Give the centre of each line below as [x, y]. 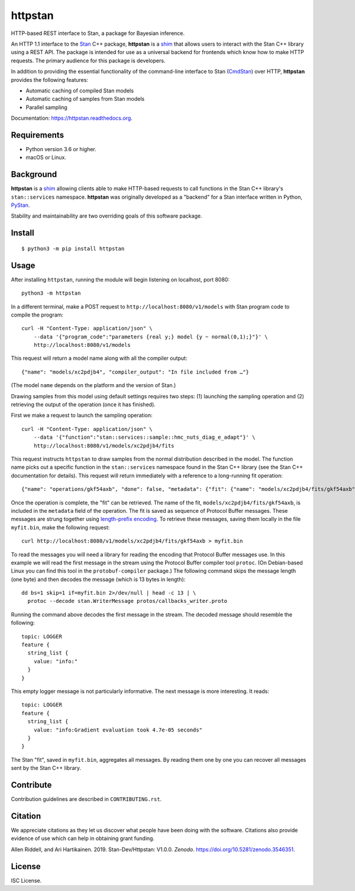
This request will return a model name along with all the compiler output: [99, 358]
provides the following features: [50, 79]
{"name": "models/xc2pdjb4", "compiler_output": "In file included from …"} [135, 372]
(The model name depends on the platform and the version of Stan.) [93, 385]
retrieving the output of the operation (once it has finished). [83, 405]
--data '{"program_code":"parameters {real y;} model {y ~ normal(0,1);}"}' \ [151, 337]
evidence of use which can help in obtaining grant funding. [83, 838]
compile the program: [37, 315]
